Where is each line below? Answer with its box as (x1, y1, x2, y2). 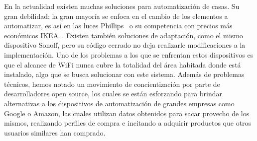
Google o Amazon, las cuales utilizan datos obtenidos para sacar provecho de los (4, 108, 250, 118)
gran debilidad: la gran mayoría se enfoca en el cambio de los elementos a (4, 10, 228, 21)
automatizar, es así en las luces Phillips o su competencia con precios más (4, 20, 233, 31)
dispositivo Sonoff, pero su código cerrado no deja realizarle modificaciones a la (4, 40, 246, 50)
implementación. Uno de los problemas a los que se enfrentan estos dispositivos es (4, 49, 254, 60)
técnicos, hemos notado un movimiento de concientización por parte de (4, 78, 220, 89)
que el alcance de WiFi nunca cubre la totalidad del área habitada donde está (4, 59, 241, 70)
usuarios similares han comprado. (4, 127, 106, 138)
